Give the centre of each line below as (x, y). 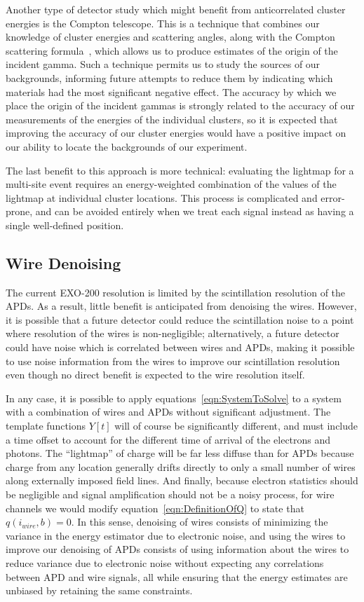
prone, (19, 211)
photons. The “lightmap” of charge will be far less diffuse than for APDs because (180, 453)
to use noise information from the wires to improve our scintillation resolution (173, 361)
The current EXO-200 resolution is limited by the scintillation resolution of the (176, 292)
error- (333, 197)
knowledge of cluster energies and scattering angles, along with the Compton (170, 37)
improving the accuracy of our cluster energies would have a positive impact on (176, 133)
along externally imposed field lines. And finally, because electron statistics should (182, 480)
